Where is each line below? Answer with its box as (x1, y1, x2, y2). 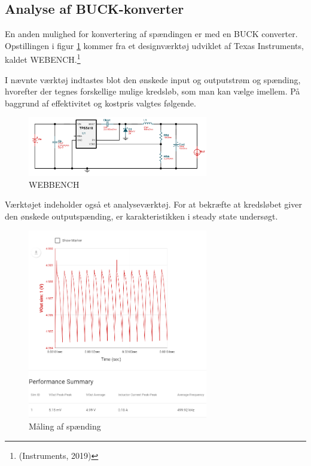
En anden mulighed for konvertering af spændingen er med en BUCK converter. (5, 28, 298, 40)
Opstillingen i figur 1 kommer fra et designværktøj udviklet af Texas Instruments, (5, 39, 304, 51)
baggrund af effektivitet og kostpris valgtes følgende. (5, 96, 196, 109)
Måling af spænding (29, 420, 101, 433)
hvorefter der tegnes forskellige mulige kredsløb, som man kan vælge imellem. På (5, 85, 300, 98)
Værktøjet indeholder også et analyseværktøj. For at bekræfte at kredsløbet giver (5, 198, 302, 211)
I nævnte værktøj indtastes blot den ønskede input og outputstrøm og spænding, (5, 73, 301, 86)
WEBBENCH (29, 178, 80, 190)
